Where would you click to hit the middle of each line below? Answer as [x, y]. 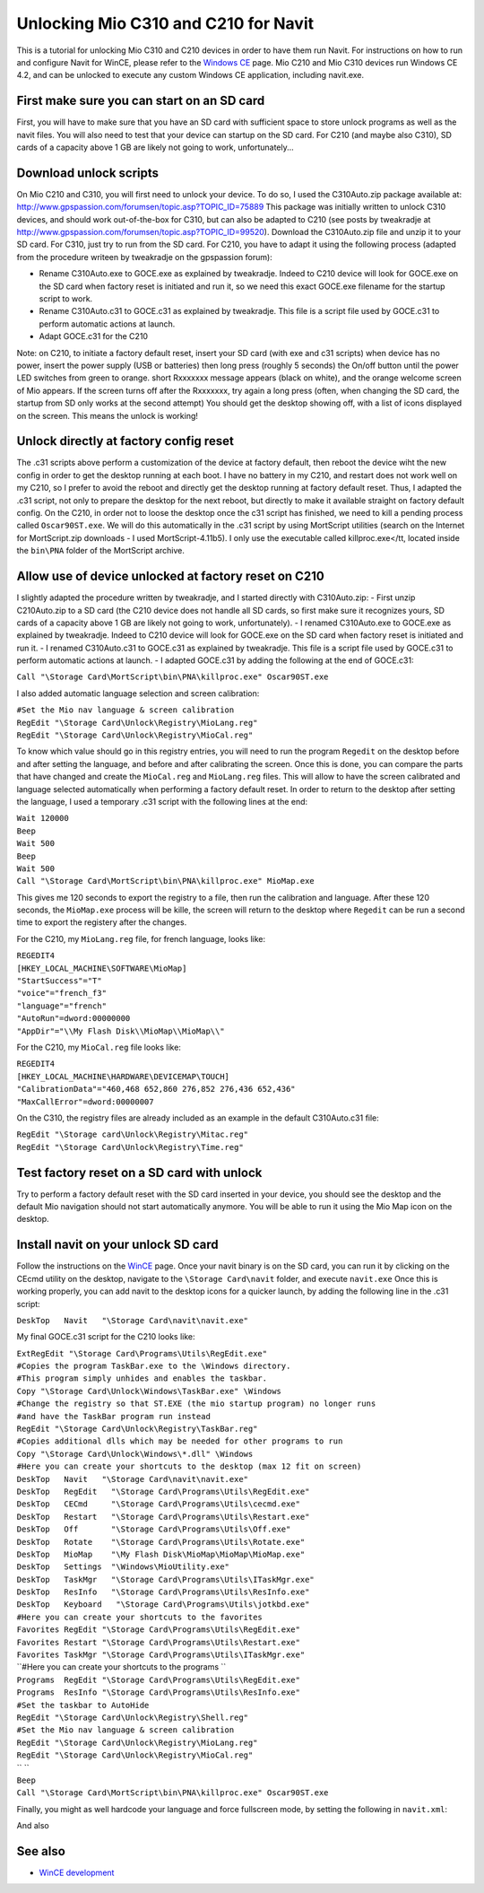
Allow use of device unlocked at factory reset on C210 [170, 576]
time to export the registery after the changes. [102, 922]
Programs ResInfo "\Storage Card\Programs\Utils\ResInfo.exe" [158, 1692]
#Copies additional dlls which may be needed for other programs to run [180, 1441]
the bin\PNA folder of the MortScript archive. [101, 551]
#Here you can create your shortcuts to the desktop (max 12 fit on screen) [189, 1466]
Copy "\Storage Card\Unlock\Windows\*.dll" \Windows [135, 1454]
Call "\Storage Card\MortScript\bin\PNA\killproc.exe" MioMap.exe [166, 881]
